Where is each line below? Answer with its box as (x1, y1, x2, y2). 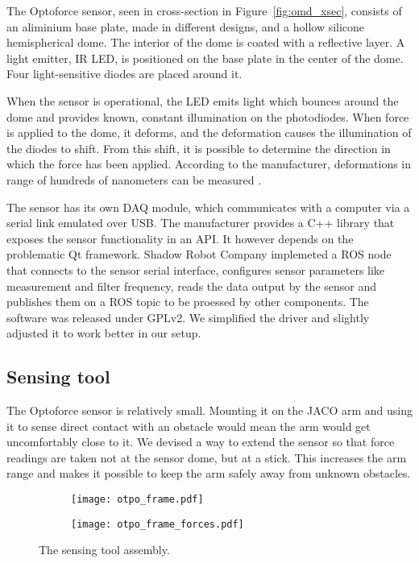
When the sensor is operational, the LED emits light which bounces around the (6, 92, 399, 109)
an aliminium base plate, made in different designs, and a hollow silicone (6, 18, 365, 35)
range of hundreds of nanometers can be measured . (6, 171, 262, 188)
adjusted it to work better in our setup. (6, 325, 201, 342)
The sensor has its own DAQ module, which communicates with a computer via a (6, 198, 410, 215)
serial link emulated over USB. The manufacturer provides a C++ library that (6, 214, 395, 231)
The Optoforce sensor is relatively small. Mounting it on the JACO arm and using (6, 402, 413, 419)
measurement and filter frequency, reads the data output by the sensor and (6, 277, 377, 294)
